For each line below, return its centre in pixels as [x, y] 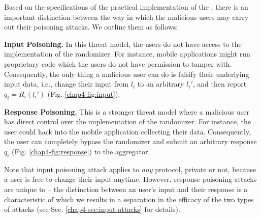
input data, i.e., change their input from [67, 84]
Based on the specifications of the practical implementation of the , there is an [126, 7]
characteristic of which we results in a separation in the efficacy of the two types [129, 199]
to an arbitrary [161, 84]
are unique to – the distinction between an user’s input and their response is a [126, 189]
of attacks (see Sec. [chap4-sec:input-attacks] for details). [92, 209]
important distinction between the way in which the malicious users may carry [126, 17]
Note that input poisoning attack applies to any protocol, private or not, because [130, 169]
